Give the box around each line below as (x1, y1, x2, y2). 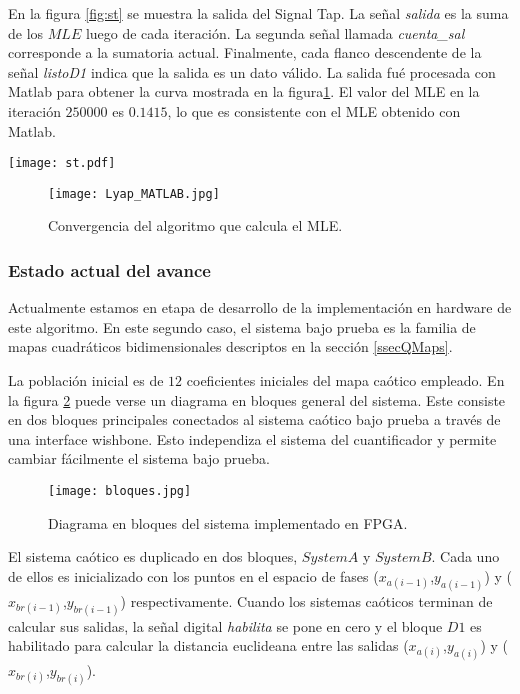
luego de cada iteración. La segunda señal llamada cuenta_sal (85, 22, 465, 43)
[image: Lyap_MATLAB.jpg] (48, 186, 220, 201)
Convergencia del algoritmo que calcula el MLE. (48, 215, 343, 236)
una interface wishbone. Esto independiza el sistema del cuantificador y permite (8, 428, 497, 449)
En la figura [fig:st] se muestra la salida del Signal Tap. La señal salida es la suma (8, 3, 509, 23)
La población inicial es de (8, 370, 164, 391)
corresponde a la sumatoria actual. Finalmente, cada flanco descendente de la (8, 42, 482, 63)
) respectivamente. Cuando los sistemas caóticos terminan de (120, 590, 493, 611)
